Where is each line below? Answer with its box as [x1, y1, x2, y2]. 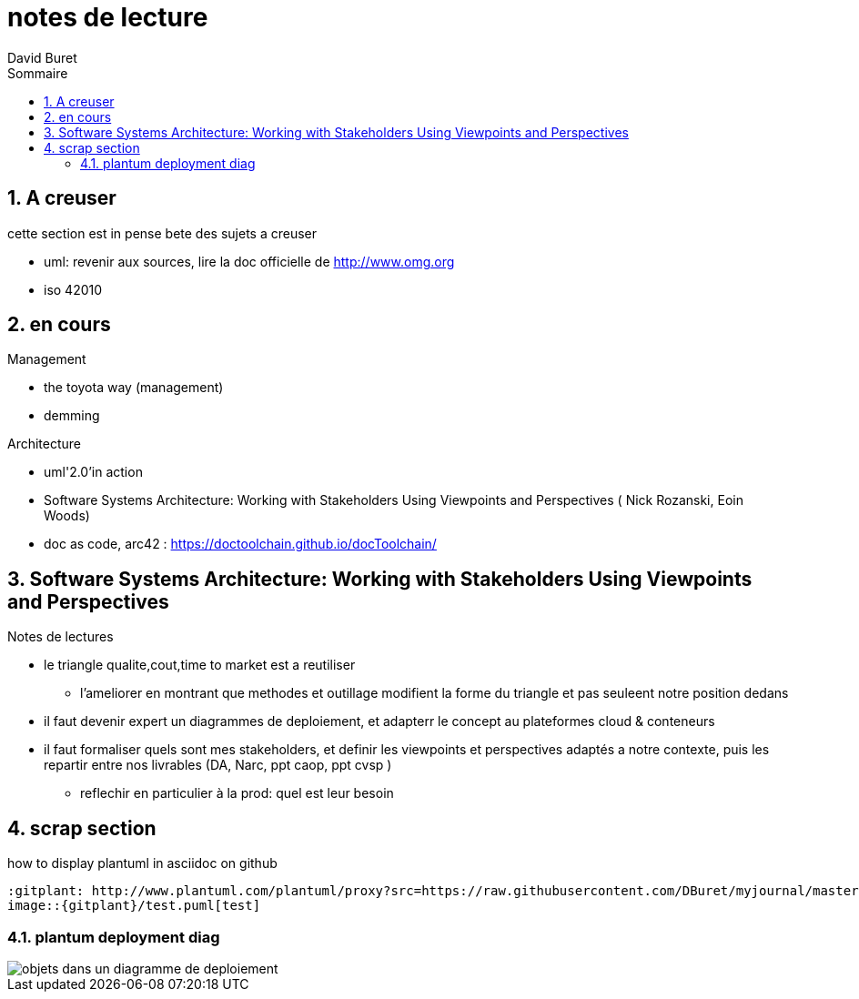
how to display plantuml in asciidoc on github [7, 855, 278, 872]
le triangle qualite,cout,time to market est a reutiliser [44, 657, 356, 673]
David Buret [7, 49, 77, 66]
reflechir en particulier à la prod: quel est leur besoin [80, 785, 394, 802]
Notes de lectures [7, 629, 114, 645]
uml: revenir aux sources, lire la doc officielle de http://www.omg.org [44, 253, 455, 269]
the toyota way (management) [44, 379, 224, 396]
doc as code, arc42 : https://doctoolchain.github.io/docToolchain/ [44, 536, 437, 552]
